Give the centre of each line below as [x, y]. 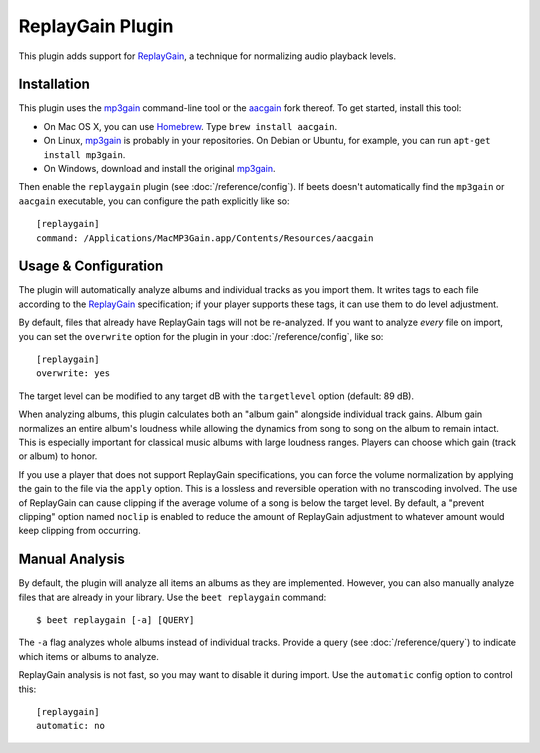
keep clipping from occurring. [79, 531]
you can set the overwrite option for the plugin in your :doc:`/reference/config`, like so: [201, 336]
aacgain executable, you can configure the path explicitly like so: [154, 201]
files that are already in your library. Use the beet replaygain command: [172, 597]
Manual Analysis [71, 559]
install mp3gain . [84, 154]
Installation [54, 84]
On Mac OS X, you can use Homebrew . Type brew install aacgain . [190, 126]
